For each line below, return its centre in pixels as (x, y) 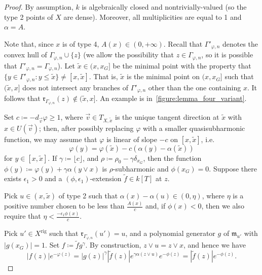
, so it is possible (227, 55)
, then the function (172, 158)
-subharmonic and (141, 168)
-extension (106, 178)
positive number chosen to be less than (64, 206)
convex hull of (26, 55)
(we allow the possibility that (128, 55)
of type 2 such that (88, 195)
